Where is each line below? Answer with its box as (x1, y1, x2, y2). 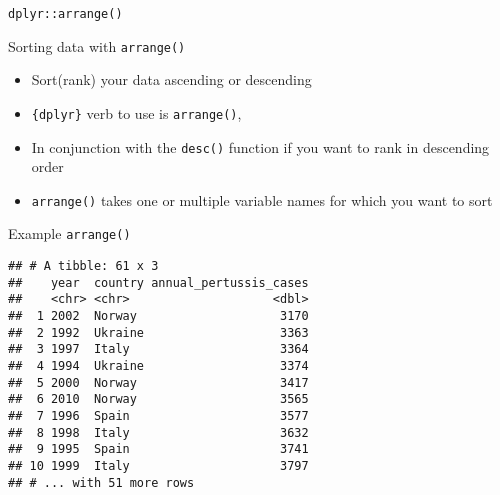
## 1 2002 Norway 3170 (8, 309, 309, 324)
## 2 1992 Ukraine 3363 (8, 325, 309, 340)
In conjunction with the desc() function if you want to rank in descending (31, 136, 490, 157)
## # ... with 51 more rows (8, 475, 195, 490)
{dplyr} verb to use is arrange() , (31, 102, 242, 123)
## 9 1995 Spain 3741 (8, 442, 309, 457)
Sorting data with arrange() (8, 35, 186, 56)
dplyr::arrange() (8, 7, 123, 21)
